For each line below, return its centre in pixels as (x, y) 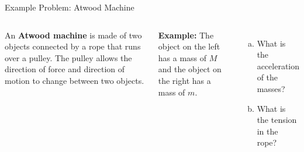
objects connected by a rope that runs (73, 46)
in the (267, 131)
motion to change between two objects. (75, 80)
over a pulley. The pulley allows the (68, 57)
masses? (271, 88)
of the (267, 77)
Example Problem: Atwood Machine (70, 7)
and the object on (190, 69)
